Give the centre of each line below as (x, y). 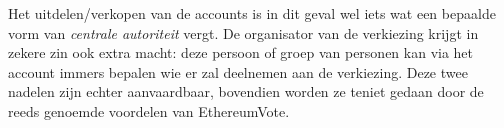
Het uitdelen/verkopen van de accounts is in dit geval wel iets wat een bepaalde (252, 13)
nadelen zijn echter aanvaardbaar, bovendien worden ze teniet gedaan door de (246, 91)
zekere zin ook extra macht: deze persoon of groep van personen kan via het (241, 52)
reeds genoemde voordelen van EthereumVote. (149, 110)
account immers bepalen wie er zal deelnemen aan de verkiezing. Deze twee (238, 71)
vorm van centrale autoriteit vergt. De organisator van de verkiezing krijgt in (243, 32)
